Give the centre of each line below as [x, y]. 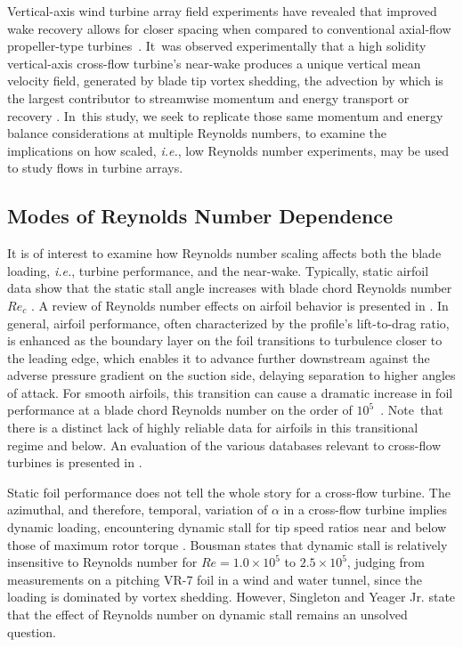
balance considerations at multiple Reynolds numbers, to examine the [197, 133]
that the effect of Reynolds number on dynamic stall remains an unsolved [207, 615]
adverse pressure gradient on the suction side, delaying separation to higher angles [231, 375]
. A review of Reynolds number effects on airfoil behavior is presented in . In [240, 305]
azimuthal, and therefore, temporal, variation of [138, 510]
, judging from [386, 562]
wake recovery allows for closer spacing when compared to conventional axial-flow [229, 28]
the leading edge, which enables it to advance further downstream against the [219, 357]
